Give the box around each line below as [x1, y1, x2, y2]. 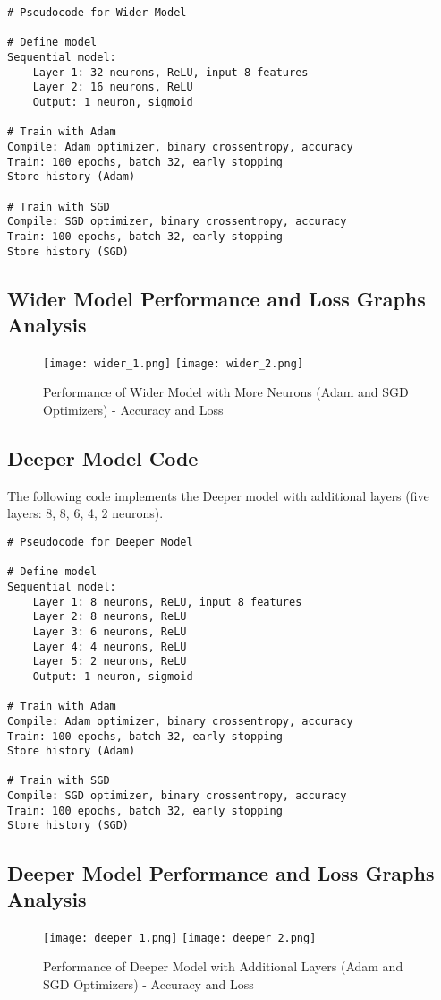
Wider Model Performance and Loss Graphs [7, 284, 426, 312]
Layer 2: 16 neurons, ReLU [32, 81, 193, 94]
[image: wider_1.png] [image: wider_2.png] [43, 357, 304, 370]
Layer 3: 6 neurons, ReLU [32, 625, 187, 638]
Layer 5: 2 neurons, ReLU [32, 655, 187, 668]
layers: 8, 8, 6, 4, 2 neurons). [7, 504, 164, 522]
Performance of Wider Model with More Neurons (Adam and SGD [43, 383, 409, 401]
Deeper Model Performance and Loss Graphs [7, 858, 435, 886]
